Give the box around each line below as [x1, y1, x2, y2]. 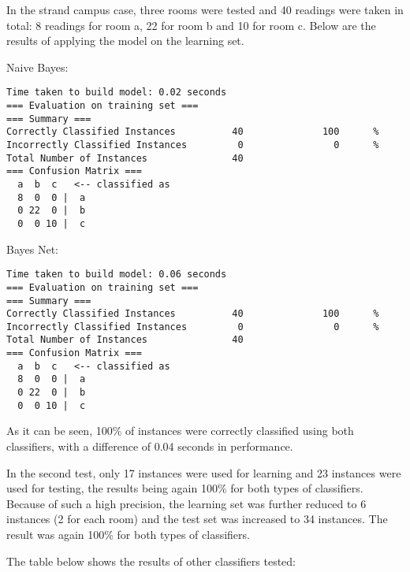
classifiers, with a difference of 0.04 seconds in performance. [6, 438, 293, 454]
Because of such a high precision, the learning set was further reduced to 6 [6, 495, 367, 511]
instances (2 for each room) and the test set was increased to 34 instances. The [6, 511, 388, 527]
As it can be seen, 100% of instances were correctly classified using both [6, 422, 354, 439]
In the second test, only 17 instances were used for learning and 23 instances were [6, 464, 401, 481]
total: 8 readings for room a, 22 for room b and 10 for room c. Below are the [6, 17, 376, 33]
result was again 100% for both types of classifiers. [6, 526, 250, 542]
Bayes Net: [6, 240, 58, 257]
